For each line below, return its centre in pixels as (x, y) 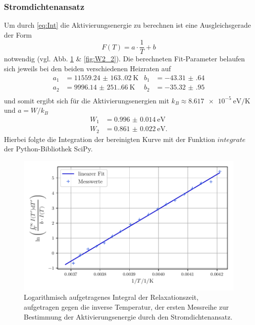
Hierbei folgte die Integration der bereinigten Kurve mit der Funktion (110, 139)
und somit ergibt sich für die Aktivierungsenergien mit (87, 100)
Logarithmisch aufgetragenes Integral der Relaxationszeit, (111, 297)
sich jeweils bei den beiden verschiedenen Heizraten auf (88, 69)
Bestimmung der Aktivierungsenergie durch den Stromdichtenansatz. (128, 316)
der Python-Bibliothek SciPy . (49, 149)
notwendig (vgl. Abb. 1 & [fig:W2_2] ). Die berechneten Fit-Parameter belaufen (125, 59)
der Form (18, 34)
